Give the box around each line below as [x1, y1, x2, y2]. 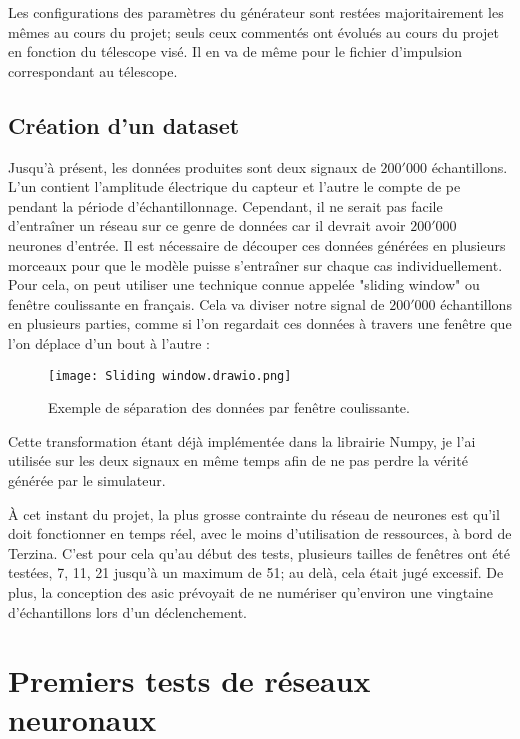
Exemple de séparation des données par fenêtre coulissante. [48, 397, 410, 418]
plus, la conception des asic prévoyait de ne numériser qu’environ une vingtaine [8, 581, 494, 602]
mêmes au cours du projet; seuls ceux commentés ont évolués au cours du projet [8, 21, 500, 42]
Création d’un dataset [8, 109, 240, 140]
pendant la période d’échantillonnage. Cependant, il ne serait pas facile [8, 195, 443, 216]
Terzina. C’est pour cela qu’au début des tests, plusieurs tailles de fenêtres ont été [8, 542, 511, 563]
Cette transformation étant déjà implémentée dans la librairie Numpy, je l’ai [8, 430, 476, 451]
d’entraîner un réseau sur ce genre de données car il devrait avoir [8, 215, 406, 236]
